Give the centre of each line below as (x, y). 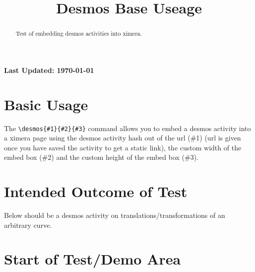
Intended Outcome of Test (96, 191)
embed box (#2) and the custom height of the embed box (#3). (101, 157)
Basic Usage (46, 104)
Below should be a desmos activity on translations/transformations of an (115, 215)
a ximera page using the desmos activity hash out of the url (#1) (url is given (123, 138)
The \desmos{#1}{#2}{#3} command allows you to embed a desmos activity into (127, 128)
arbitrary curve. (28, 225)
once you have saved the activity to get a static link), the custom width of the (123, 147)
